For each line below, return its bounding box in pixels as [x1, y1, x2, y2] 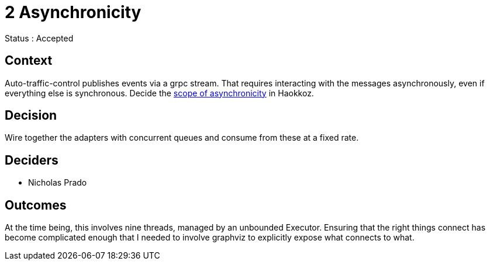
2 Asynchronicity [5, 2, 142, 22]
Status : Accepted [5, 33, 74, 43]
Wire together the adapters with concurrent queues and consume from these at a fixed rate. [5, 132, 359, 143]
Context [5, 53, 53, 68]
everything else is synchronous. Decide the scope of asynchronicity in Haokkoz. [5, 88, 314, 98]
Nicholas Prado [28, 177, 87, 188]
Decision [5, 108, 57, 123]
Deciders [5, 152, 58, 168]
